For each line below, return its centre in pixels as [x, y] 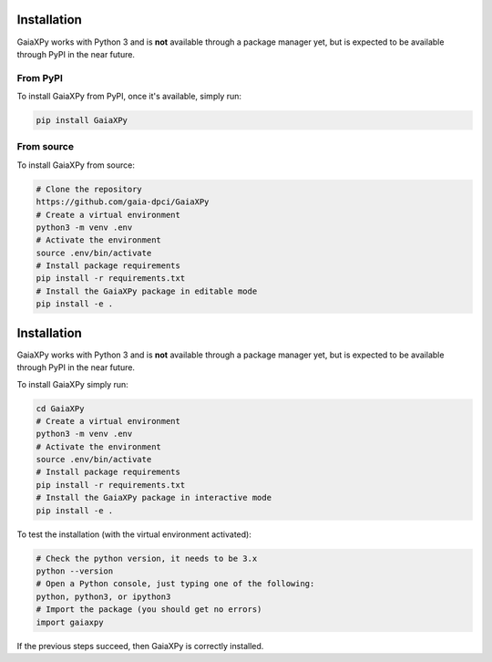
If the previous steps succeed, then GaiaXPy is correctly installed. [140, 646]
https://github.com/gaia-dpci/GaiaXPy [123, 202]
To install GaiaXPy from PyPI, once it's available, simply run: [129, 97]
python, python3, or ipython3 [103, 596]
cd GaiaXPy [60, 409]
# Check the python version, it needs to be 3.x [147, 558]
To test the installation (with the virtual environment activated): [134, 534]
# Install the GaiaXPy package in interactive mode [154, 498]
